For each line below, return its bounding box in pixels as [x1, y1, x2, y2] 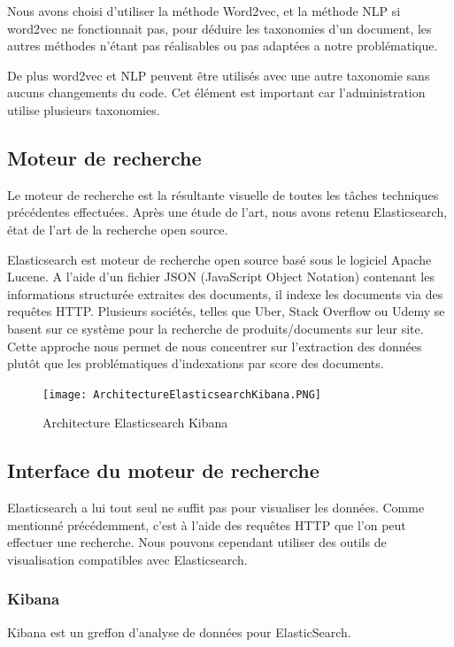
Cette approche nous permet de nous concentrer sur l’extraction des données [7, 336, 422, 355]
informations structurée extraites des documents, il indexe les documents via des [7, 284, 443, 303]
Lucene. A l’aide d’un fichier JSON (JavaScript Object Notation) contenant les [7, 267, 435, 286]
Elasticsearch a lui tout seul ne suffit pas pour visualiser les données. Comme [7, 498, 425, 517]
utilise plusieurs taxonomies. [7, 100, 160, 119]
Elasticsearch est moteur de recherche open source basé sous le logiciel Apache [7, 250, 432, 268]
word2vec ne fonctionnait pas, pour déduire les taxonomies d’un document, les [7, 19, 432, 37]
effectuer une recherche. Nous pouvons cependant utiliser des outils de [7, 533, 387, 551]
